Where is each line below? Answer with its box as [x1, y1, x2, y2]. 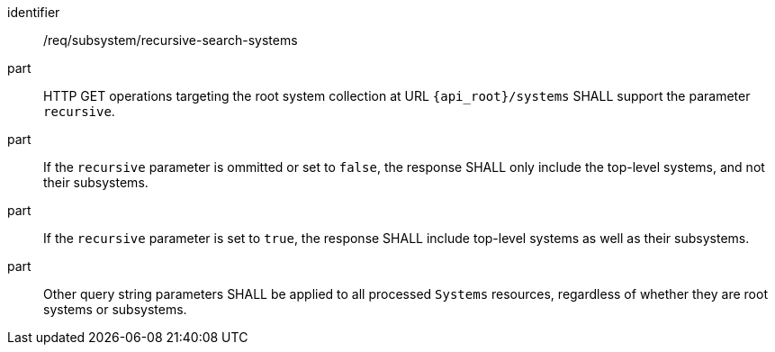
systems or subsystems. [43, 302, 187, 317]
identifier [7, 5, 60, 20]
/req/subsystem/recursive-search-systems [43, 32, 298, 48]
